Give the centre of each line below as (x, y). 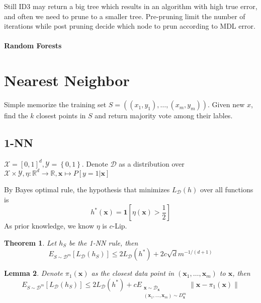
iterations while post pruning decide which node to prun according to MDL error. (130, 26)
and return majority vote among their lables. (164, 116)
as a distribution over (152, 163)
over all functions (227, 189)
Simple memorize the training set (55, 104)
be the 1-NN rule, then (104, 242)
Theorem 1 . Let (30, 242)
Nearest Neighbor (67, 80)
